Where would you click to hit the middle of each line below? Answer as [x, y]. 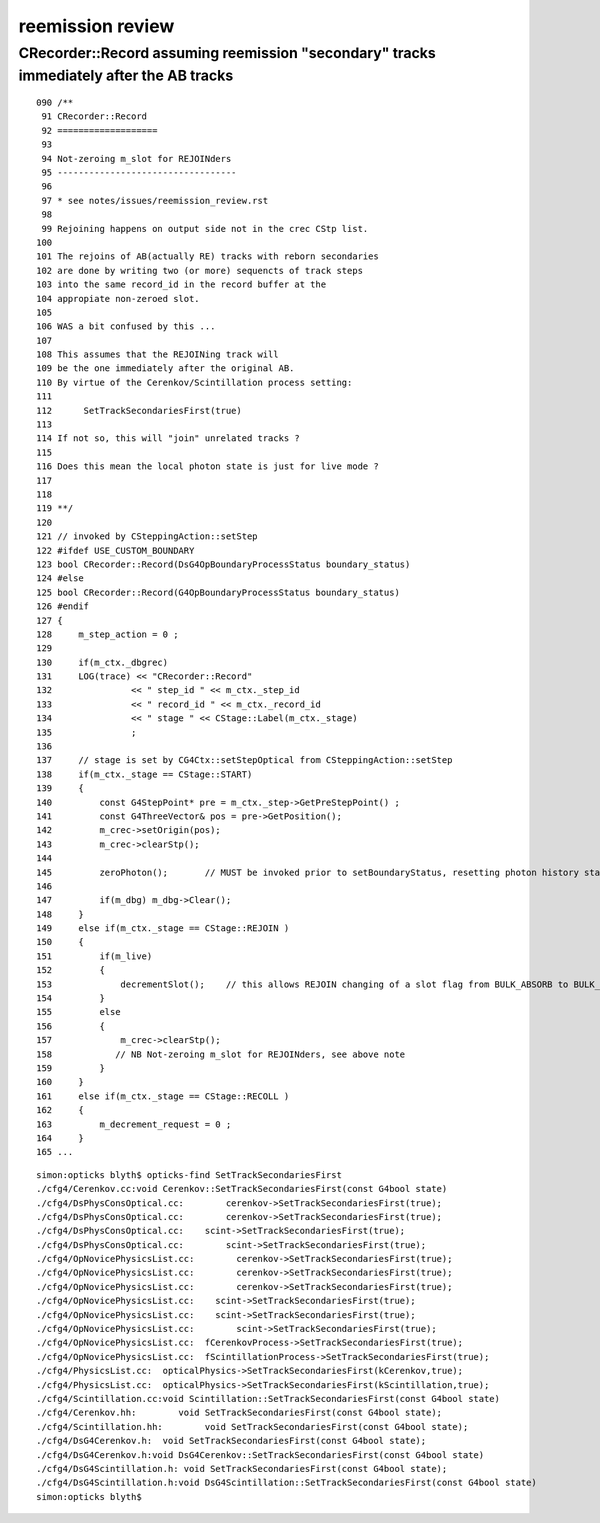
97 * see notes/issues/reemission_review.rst [155, 200]
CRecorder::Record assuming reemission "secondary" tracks [227, 53]
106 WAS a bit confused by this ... [126, 326]
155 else [78, 1012]
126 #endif [63, 606]
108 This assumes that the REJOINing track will [157, 354]
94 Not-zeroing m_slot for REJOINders [136, 158]
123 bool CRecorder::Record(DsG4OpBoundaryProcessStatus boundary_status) [223, 564]
